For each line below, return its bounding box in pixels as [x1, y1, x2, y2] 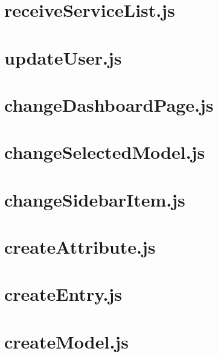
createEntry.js [4, 281, 122, 306]
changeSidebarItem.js [4, 187, 185, 211]
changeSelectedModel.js [4, 140, 205, 164]
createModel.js [4, 329, 129, 353]
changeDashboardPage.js [4, 92, 214, 117]
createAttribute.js [4, 234, 156, 259]
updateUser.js [4, 45, 122, 69]
